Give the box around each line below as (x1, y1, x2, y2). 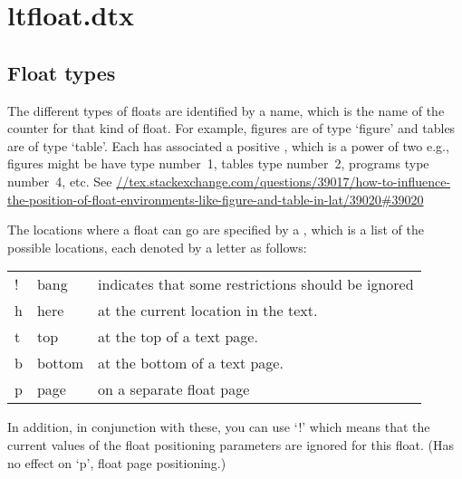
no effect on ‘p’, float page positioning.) (7, 453, 226, 472)
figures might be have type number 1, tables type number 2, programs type (7, 154, 429, 173)
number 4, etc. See (7, 171, 112, 190)
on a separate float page (98, 378, 250, 400)
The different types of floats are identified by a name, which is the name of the (7, 101, 445, 120)
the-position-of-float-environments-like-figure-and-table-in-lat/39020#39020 (7, 189, 424, 208)
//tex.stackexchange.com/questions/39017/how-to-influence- (116, 171, 451, 190)
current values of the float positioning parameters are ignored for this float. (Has (7, 435, 455, 454)
